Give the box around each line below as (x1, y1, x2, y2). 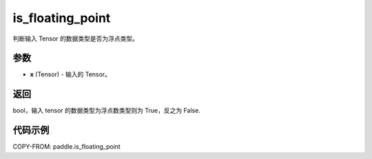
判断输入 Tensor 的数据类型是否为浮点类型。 (12, 34, 139, 43)
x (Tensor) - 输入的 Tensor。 (30, 70, 112, 78)
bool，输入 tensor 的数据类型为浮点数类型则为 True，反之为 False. (12, 107, 201, 115)
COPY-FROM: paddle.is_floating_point (12, 142, 121, 151)
